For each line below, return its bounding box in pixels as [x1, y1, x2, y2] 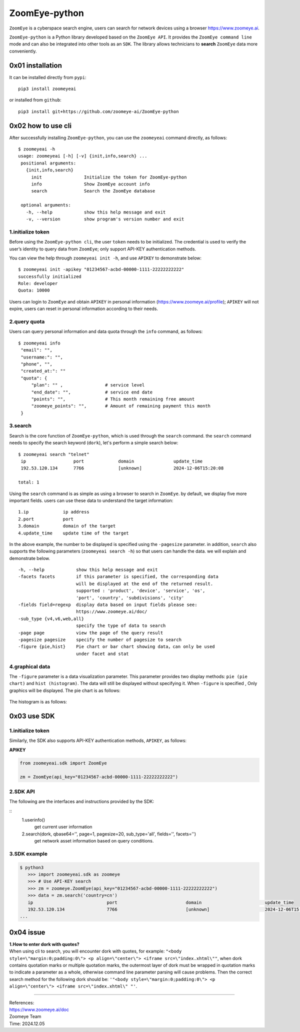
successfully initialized [18, 273, 82, 279]
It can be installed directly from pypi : [9, 74, 86, 80]
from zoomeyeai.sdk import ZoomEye [19, 760, 107, 766]
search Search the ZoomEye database [31, 188, 155, 194]
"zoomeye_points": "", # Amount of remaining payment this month [31, 403, 211, 409]
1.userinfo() [21, 816, 45, 822]
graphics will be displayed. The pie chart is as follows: [9, 687, 121, 693]
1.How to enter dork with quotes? [9, 941, 79, 947]
